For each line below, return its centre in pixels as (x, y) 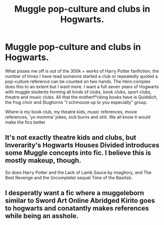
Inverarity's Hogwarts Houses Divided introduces (82, 145)
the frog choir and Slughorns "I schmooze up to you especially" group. (76, 102)
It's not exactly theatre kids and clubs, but (70, 137)
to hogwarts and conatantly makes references (77, 209)
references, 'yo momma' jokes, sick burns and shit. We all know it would (78, 117)
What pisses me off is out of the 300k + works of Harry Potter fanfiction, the (82, 71)
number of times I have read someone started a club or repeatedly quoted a (82, 76)
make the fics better (25, 122)
